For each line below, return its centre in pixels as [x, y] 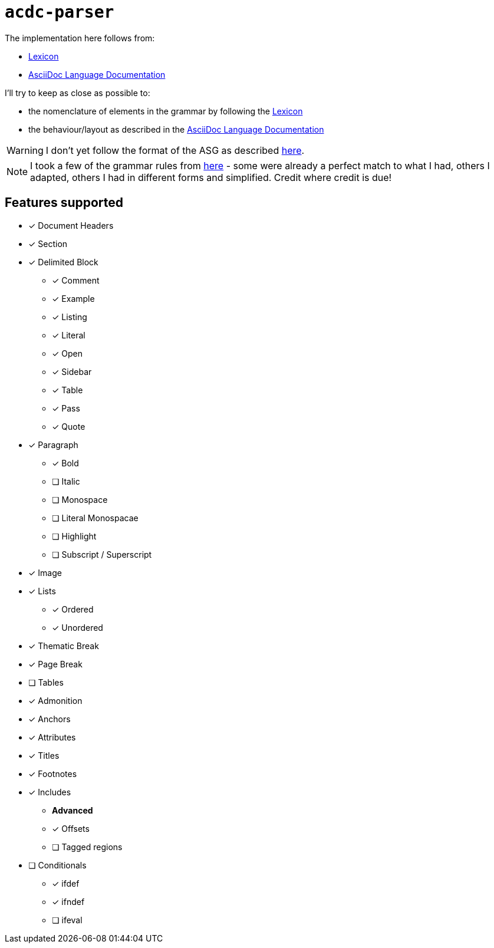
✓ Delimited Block [63, 262]
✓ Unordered [78, 627]
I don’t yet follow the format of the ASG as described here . [175, 150]
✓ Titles [44, 755]
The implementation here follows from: [80, 38]
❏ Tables [46, 682]
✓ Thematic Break [64, 646]
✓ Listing [70, 317]
